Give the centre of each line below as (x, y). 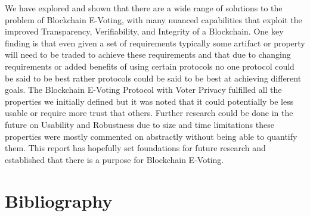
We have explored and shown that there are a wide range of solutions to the (144, 8)
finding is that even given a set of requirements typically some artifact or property (155, 43)
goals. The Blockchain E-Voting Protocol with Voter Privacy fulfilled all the (143, 90)
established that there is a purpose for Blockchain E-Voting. (114, 159)
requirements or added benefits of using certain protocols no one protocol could (150, 66)
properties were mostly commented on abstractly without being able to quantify (151, 136)
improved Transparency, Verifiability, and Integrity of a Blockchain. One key (144, 31)
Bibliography (59, 200)
